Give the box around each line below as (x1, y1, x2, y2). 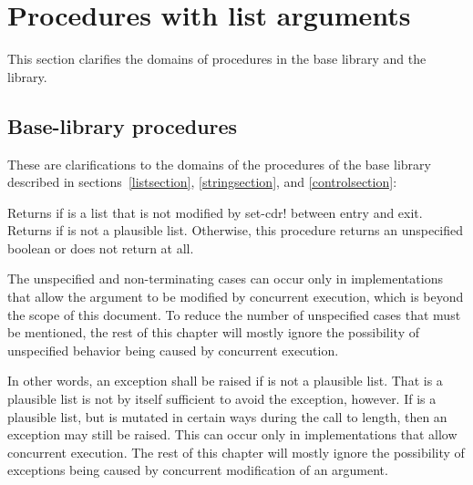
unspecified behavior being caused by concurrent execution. (7, 340, 339, 359)
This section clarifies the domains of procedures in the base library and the (7, 49, 427, 68)
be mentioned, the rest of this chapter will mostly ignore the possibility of (7, 323, 420, 342)
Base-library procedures (7, 111, 238, 139)
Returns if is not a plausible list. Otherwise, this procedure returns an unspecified (7, 221, 464, 240)
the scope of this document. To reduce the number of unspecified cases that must (7, 304, 461, 324)
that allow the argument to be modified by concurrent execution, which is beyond (7, 287, 464, 306)
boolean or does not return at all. (7, 238, 194, 257)
